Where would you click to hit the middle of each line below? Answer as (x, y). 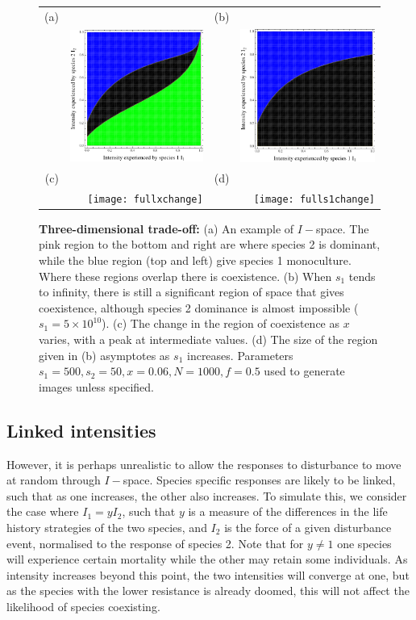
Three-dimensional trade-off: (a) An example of (166, 228)
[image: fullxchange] (145, 199)
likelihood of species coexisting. (83, 606)
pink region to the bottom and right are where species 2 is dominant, (210, 244)
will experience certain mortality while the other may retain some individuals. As (207, 559)
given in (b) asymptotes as (104, 355)
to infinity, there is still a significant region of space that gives (191, 292)
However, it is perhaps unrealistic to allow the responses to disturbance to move (204, 464)
